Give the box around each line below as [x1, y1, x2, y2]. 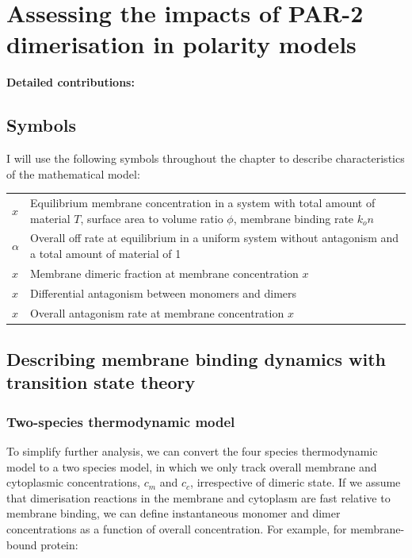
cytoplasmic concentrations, [6, 474, 140, 491]
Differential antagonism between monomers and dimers [29, 284, 297, 301]
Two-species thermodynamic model [6, 411, 235, 431]
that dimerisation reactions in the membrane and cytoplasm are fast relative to [6, 489, 391, 506]
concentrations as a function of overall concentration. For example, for [6, 521, 347, 537]
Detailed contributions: [6, 74, 135, 90]
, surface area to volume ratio [80, 210, 223, 226]
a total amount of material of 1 [29, 245, 181, 262]
